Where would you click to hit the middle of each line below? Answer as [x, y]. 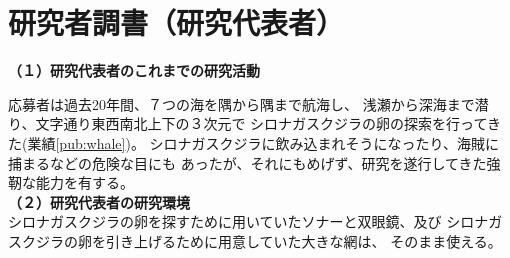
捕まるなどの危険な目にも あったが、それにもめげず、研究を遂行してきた [247, 162]
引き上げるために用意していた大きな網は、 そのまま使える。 [303, 240]
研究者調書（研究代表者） [176, 22]
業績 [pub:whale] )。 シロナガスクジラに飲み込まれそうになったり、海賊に [263, 142]
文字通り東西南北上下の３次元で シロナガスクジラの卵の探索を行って [261, 123]
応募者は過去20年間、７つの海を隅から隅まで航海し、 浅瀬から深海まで [241, 103]
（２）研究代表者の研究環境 [99, 201]
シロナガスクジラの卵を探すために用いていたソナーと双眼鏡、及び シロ [241, 221]
